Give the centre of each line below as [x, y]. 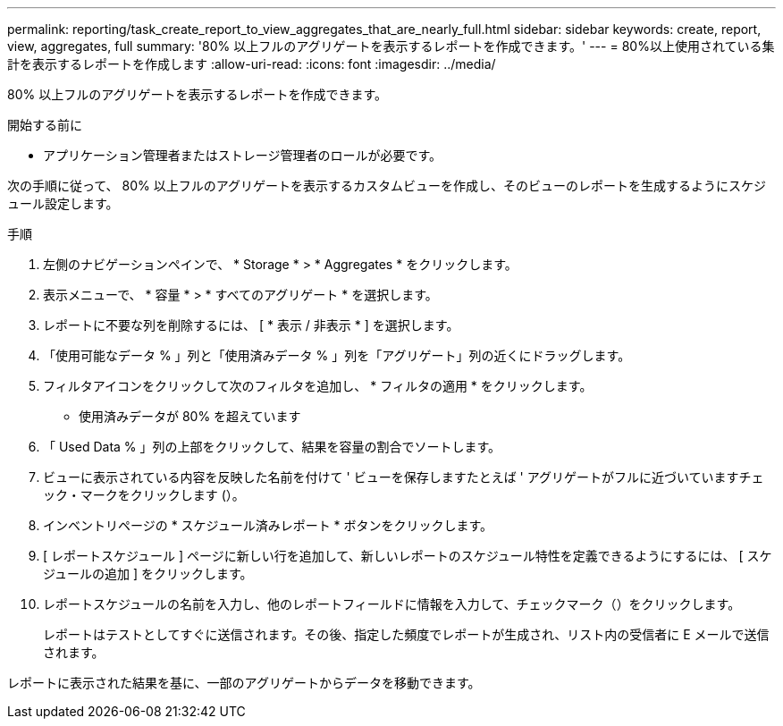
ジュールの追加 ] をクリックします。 [148, 574]
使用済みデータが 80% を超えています [190, 416]
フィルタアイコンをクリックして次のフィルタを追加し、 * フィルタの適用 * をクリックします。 [318, 386]
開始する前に [45, 125]
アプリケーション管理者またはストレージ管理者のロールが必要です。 [243, 155]
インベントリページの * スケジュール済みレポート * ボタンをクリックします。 [268, 525]
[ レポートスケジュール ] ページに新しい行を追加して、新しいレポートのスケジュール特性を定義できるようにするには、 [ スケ [408, 556]
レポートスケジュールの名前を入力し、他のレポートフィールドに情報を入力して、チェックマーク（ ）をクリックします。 [392, 604]
